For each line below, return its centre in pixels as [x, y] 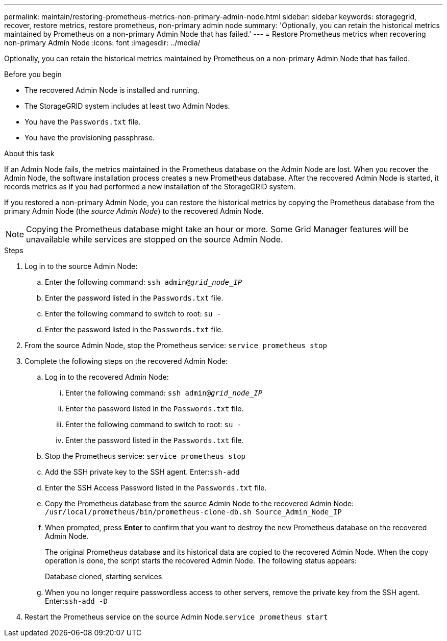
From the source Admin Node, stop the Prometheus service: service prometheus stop [176, 345]
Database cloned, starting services [104, 576]
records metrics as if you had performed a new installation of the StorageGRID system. [150, 187]
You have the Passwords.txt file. [83, 122]
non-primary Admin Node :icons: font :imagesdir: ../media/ [102, 43]
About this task [29, 153]
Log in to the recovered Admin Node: [107, 377]
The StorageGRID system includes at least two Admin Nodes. [127, 106]
